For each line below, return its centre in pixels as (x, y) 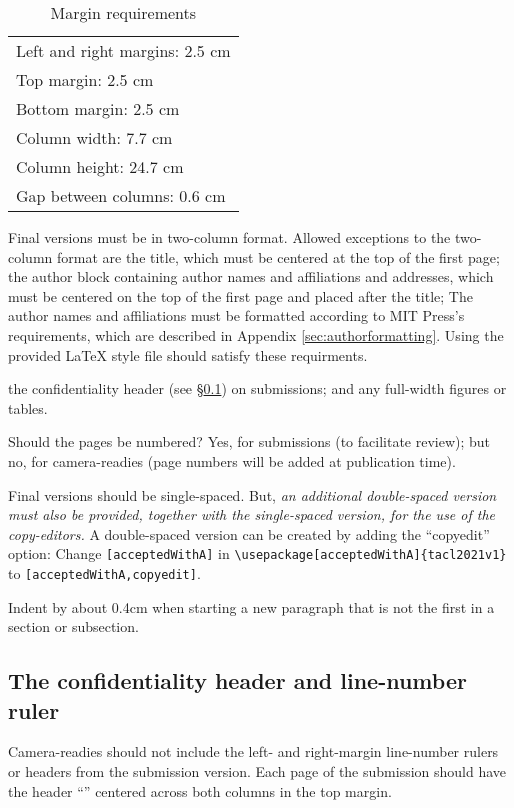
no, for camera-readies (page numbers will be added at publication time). (232, 460)
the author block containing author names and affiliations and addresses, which (251, 276)
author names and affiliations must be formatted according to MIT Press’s (236, 315)
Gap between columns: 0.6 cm (121, 195)
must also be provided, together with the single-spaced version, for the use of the (252, 514)
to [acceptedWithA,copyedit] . (104, 572)
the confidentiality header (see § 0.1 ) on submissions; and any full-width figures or (257, 388)
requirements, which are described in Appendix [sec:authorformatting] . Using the (256, 334)
